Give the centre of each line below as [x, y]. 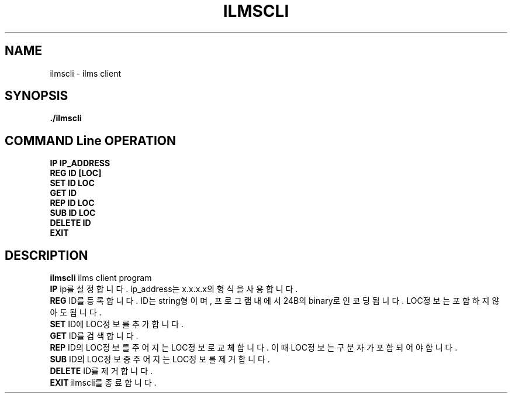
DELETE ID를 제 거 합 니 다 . [101, 371]
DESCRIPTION [46, 255]
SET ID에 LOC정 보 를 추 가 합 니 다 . [117, 324]
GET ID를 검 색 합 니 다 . [94, 336]
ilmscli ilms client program [101, 278]
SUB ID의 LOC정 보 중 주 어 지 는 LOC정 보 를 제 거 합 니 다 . [160, 359]
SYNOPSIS [37, 96]
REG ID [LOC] [76, 173]
